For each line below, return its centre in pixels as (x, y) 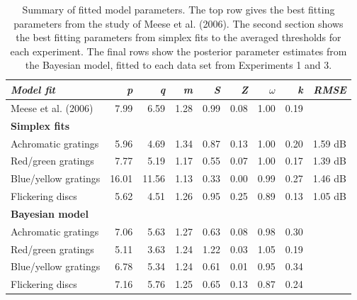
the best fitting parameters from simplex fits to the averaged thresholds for (178, 37)
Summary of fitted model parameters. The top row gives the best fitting (178, 9)
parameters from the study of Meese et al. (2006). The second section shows (178, 23)
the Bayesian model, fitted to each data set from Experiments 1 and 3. (178, 65)
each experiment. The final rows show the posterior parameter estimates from (178, 51)
